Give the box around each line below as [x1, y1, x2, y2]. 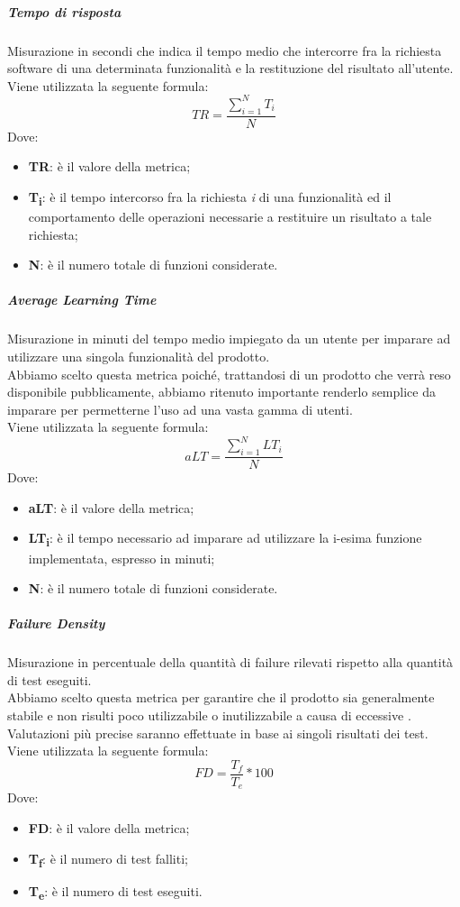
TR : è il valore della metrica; [28, 157, 191, 176]
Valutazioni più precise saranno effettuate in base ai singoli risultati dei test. [7, 723, 428, 742]
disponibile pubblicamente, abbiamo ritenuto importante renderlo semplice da [7, 382, 436, 401]
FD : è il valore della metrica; [28, 818, 190, 837]
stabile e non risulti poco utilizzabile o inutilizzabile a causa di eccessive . [7, 706, 411, 725]
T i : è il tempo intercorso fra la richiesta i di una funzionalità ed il [28, 187, 392, 208]
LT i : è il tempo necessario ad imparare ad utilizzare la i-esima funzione [28, 528, 422, 550]
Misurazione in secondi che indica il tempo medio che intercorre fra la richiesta [7, 41, 442, 60]
